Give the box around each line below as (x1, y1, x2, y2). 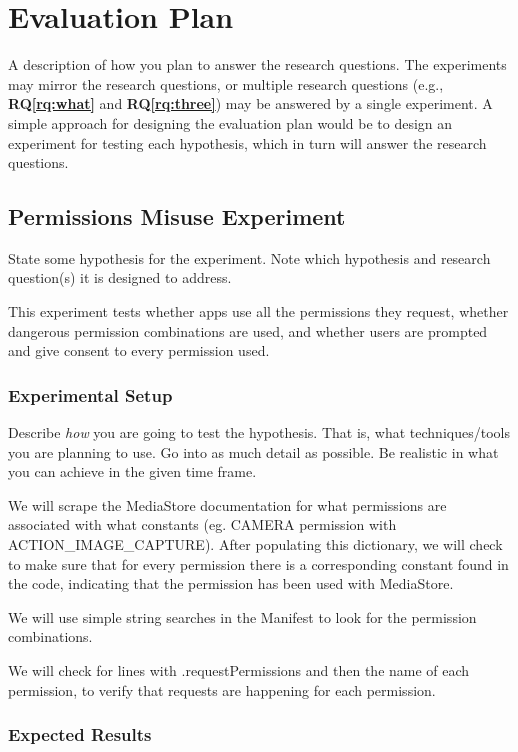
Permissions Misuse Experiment (8, 201, 346, 232)
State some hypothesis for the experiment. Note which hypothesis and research (8, 247, 491, 268)
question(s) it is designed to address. (8, 267, 232, 288)
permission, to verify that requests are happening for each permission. (8, 679, 436, 700)
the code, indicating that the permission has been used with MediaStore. (8, 573, 454, 594)
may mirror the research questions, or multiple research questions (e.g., (8, 73, 444, 94)
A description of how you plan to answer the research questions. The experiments (8, 54, 507, 75)
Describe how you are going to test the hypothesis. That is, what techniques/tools (8, 422, 510, 443)
